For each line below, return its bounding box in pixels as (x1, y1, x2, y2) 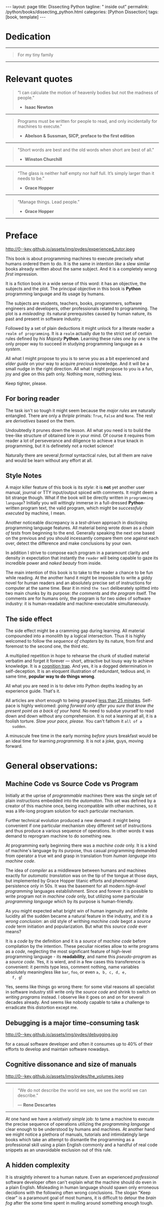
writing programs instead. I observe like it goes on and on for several (5, 994, 144, 1000)
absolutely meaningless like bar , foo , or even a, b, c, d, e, (5, 969, 127, 975)
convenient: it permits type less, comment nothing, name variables (5, 964, 139, 970)
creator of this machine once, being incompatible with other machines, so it (5, 803, 157, 809)
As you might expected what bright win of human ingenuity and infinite (5, 908, 148, 914)
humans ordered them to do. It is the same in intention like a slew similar (5, 261, 150, 267)
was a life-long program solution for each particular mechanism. (5, 808, 134, 814)
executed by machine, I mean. (5, 510, 66, 516)
